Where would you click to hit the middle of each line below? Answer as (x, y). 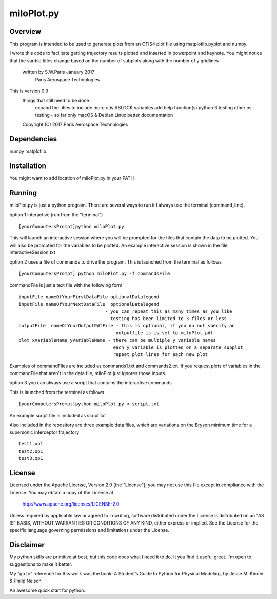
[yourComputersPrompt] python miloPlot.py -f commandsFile (94, 274)
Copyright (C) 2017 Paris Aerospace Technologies (75, 124)
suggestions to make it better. (41, 564)
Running (23, 193)
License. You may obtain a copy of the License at (62, 492)
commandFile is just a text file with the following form (66, 285)
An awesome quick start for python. (47, 590)
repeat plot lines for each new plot (161, 354)
